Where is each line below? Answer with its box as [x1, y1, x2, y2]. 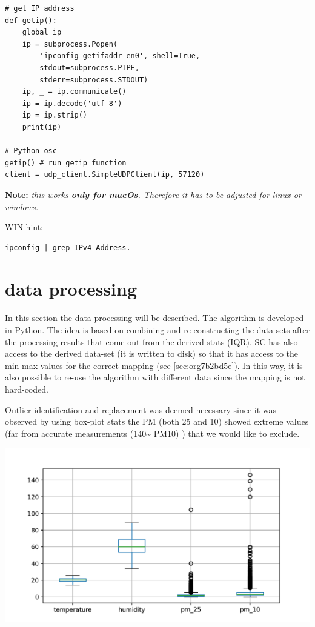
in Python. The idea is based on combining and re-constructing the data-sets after [5, 323, 310, 336]
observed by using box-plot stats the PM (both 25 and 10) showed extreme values [5, 415, 309, 428]
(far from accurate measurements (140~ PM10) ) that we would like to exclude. [5, 426, 300, 439]
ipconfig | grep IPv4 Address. [5, 243, 131, 252]
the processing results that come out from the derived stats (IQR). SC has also [5, 335, 298, 348]
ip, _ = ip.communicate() [22, 87, 127, 96]
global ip [22, 28, 62, 37]
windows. [5, 200, 39, 213]
